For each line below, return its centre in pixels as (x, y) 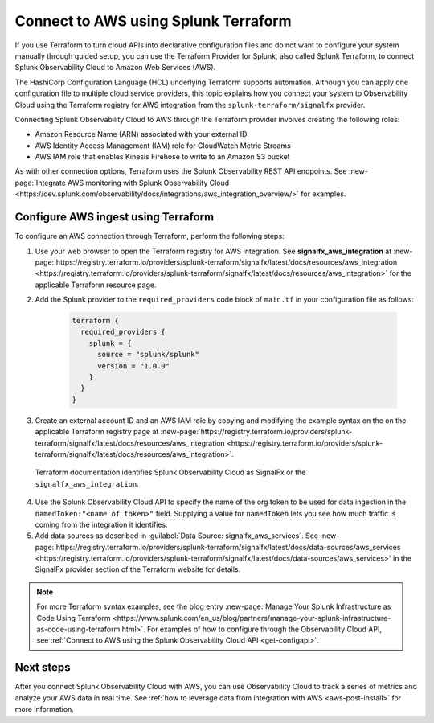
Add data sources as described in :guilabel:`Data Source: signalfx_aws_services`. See (177, 536)
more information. (44, 709)
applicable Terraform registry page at (97, 432)
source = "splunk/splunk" (149, 355)
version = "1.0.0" (134, 366)
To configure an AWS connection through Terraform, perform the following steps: (149, 236)
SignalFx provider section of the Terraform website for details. (138, 569)
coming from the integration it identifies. (101, 524)
